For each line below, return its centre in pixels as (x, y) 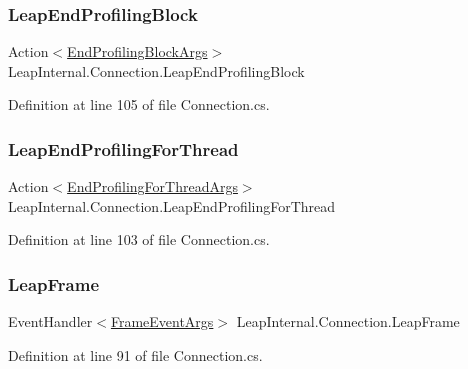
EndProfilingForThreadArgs (152, 186)
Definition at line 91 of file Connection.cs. (135, 354)
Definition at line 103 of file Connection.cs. (139, 239)
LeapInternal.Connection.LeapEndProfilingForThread (172, 205)
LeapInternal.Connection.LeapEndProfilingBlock (156, 70)
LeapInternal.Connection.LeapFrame (348, 321)
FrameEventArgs (162, 321)
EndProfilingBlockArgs (137, 51)
